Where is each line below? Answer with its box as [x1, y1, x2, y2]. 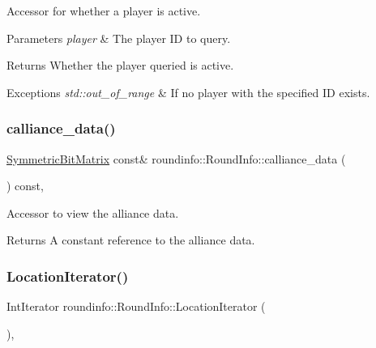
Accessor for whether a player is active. [6, 2, 201, 19]
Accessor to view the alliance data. [6, 204, 179, 221]
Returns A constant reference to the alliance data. [6, 231, 255, 248]
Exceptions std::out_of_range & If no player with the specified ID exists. [6, 83, 370, 100]
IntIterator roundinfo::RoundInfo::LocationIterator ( [6, 298, 266, 315]
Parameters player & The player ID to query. [6, 29, 231, 46]
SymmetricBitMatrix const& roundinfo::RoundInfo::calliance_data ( [6, 150, 346, 167]
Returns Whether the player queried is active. [6, 57, 234, 74]
